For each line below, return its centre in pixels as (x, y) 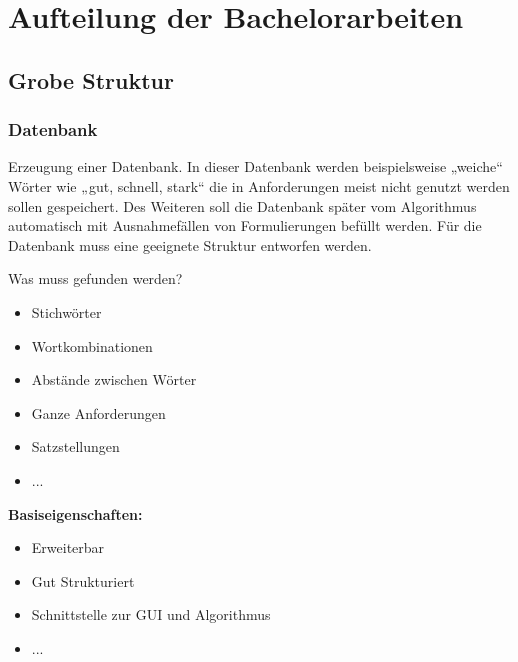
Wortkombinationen (92, 345)
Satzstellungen (75, 446)
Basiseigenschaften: (75, 513)
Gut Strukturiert (83, 580)
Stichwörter (66, 311)
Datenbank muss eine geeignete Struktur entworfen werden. (190, 244)
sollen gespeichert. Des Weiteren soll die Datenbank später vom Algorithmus (242, 205)
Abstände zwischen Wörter (114, 379)
